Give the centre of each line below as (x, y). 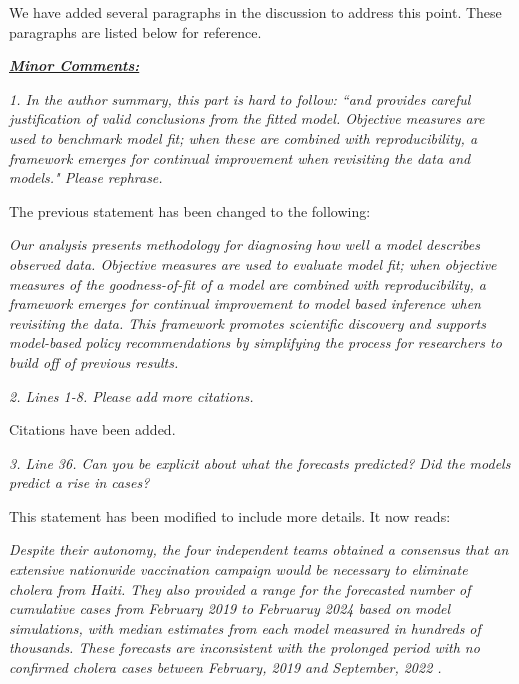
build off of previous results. (94, 361)
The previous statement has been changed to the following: (190, 210)
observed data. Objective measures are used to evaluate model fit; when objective (253, 263)
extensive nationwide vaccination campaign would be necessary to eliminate (238, 569)
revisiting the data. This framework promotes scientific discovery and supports (247, 322)
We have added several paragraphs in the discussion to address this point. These (255, 12)
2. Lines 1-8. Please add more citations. (131, 395)
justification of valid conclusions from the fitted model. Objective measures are (247, 118)
